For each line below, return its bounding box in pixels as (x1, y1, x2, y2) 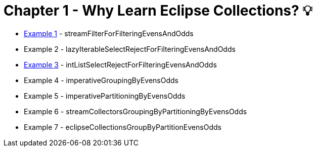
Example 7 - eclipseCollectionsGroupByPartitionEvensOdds (24, 122, 221, 131)
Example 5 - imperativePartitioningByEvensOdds (24, 91, 186, 100)
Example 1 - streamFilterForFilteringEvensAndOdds (24, 29, 194, 38)
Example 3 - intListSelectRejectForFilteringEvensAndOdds (24, 60, 217, 69)
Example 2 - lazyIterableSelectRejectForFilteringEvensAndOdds (24, 44, 236, 53)
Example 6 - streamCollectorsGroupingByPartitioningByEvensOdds (24, 107, 247, 116)
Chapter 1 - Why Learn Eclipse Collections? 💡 (4, 2, 312, 19)
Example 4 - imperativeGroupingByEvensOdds (24, 75, 178, 85)
